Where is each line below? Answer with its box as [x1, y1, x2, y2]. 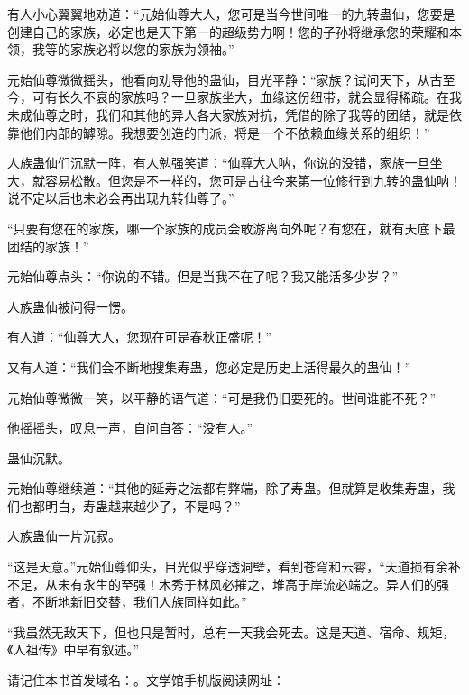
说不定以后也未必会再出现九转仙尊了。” [7, 188, 234, 207]
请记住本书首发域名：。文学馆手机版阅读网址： [7, 671, 285, 690]
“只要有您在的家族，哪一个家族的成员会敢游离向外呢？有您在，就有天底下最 [7, 218, 455, 237]
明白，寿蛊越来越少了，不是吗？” [44, 496, 241, 515]
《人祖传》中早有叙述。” [7, 640, 140, 659]
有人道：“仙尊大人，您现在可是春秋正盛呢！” [7, 327, 272, 346]
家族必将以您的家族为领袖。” [69, 40, 234, 59]
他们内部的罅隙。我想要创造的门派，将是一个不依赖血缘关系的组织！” [19, 123, 430, 142]
